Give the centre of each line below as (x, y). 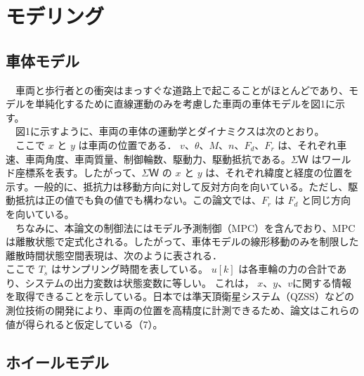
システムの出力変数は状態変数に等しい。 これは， (139, 282)
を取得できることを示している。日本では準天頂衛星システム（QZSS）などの (180, 296)
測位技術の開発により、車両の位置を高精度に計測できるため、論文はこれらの (182, 310)
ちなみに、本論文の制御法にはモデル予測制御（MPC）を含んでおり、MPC (185, 227)
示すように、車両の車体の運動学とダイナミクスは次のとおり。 (182, 131)
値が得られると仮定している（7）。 (84, 324)
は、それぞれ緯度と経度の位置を (279, 173)
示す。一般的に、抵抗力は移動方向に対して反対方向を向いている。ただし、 (177, 186)
